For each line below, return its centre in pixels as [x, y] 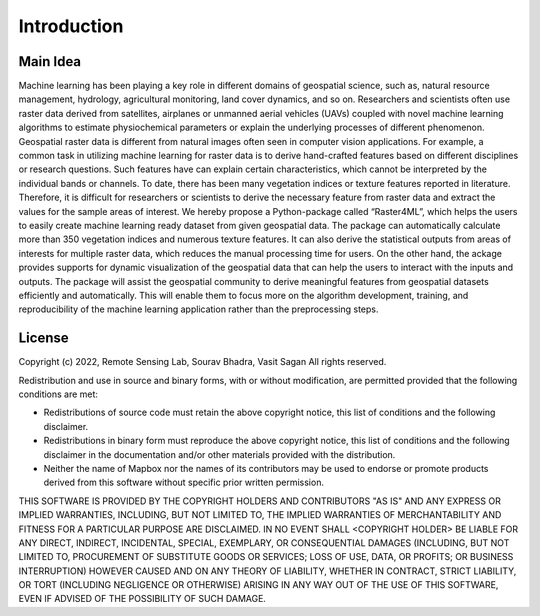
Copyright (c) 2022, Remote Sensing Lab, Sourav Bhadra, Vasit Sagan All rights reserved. [202, 362]
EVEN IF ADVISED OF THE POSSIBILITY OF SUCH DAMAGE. [142, 599]
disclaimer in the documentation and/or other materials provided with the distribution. [219, 454]
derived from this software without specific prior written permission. [184, 482]
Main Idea [50, 61]
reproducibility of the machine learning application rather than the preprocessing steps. [198, 309]
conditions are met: [58, 394]
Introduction [71, 26]
